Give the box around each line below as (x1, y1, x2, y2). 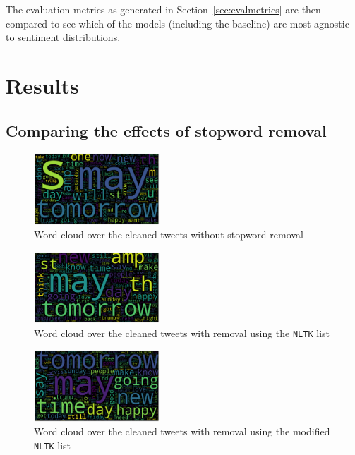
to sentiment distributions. (6, 30, 121, 44)
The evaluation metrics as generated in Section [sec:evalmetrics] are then (6, 2, 321, 16)
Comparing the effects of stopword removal (6, 119, 327, 141)
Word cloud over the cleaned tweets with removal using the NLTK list (34, 325, 330, 340)
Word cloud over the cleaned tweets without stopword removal (34, 227, 303, 242)
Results (6, 71, 79, 99)
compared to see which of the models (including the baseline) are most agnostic (6, 16, 349, 30)
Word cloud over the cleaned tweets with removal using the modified (34, 424, 330, 439)
